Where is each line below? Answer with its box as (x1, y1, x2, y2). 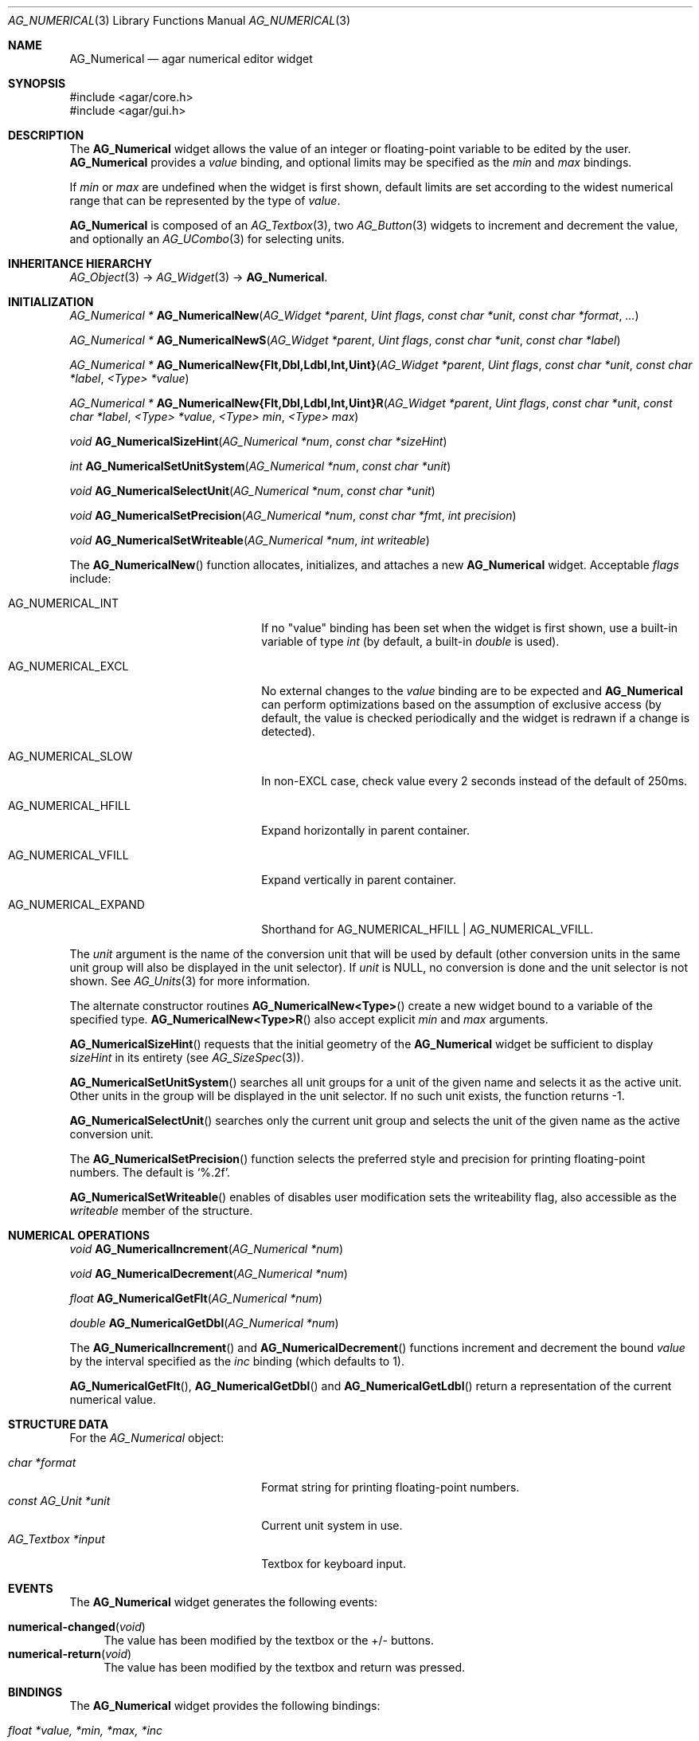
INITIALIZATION (8, 295, 94, 309)
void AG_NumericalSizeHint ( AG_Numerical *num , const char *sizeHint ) (69, 434, 447, 448)
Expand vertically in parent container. (261, 873, 457, 886)
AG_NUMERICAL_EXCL (8, 659, 129, 673)
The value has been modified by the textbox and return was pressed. (103, 1660, 466, 1674)
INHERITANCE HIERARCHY (8, 257, 152, 270)
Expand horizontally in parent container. (261, 823, 471, 837)
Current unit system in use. (261, 1519, 403, 1532)
